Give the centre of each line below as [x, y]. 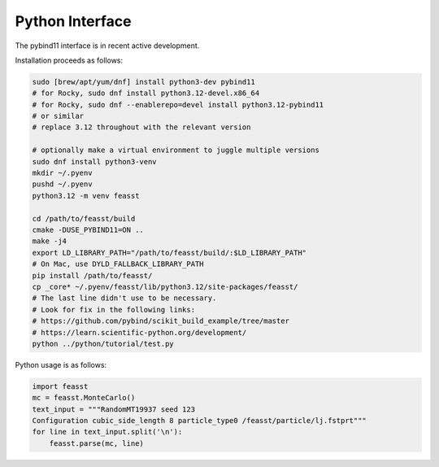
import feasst [60, 386]
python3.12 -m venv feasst [86, 196]
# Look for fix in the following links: [113, 310]
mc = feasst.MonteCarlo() [84, 398]
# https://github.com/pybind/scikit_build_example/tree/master [161, 321]
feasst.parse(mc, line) [96, 443]
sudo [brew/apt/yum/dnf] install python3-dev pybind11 [143, 82]
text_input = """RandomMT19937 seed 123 [113, 409]
